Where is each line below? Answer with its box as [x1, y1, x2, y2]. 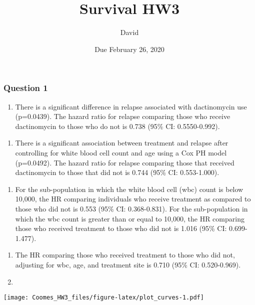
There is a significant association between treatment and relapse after [15, 137, 228, 148]
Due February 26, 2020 [94, 43, 164, 54]
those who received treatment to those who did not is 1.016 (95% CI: [15, 223, 227, 233]
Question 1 [3, 81, 48, 94]
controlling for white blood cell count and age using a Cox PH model [15, 147, 227, 157]
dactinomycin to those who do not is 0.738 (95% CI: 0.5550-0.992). [15, 120, 220, 131]
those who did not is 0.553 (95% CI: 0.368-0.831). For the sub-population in [15, 203, 248, 213]
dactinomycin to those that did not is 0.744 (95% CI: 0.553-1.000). [15, 167, 219, 177]
